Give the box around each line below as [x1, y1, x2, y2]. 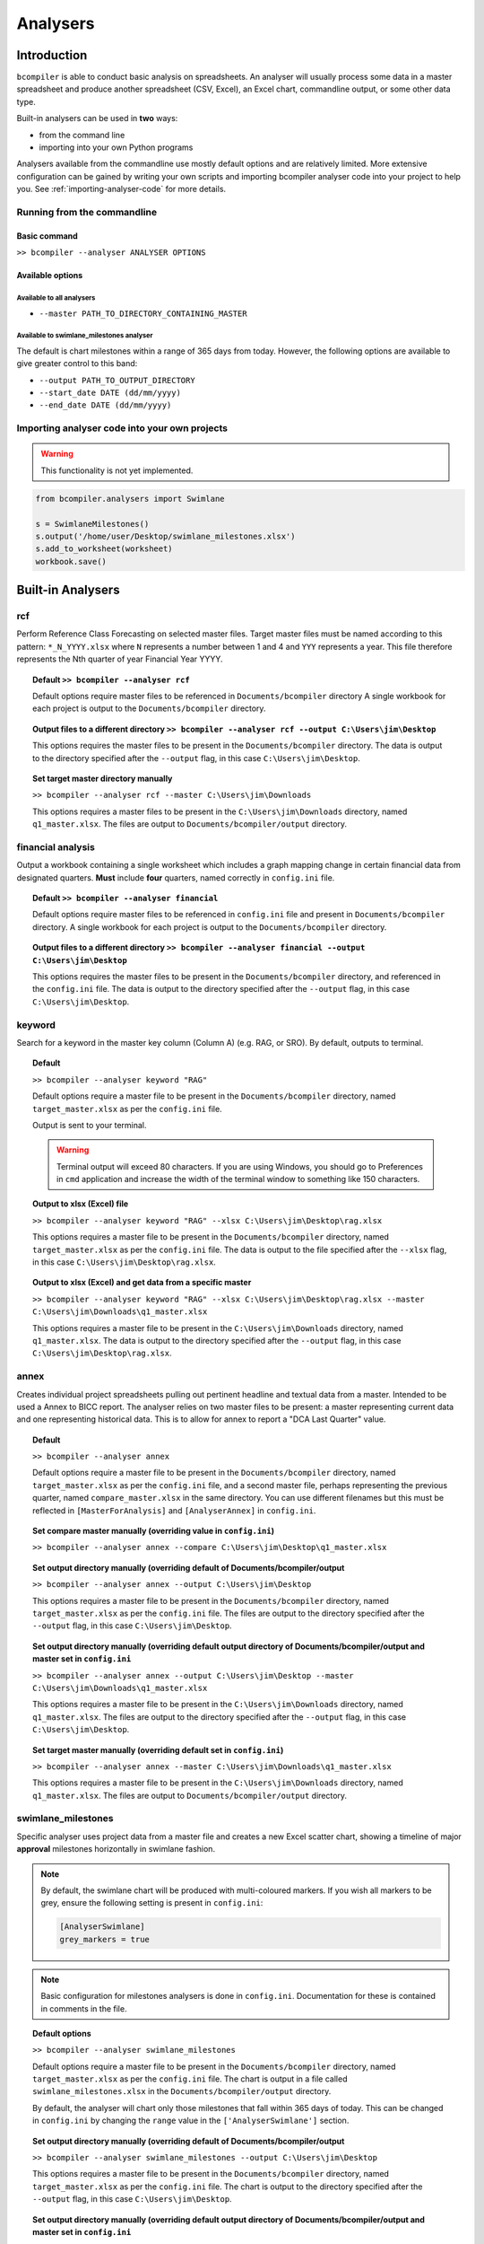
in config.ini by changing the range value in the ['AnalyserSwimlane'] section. [32, 2115, 350, 2126]
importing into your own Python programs [39, 142, 194, 153]
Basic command [16, 230, 78, 241]
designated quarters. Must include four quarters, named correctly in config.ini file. [16, 872, 335, 883]
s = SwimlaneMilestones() [35, 519, 150, 529]
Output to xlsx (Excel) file [32, 1198, 129, 1209]
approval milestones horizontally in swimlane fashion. [16, 1844, 215, 1854]
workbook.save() [35, 557, 108, 566]
